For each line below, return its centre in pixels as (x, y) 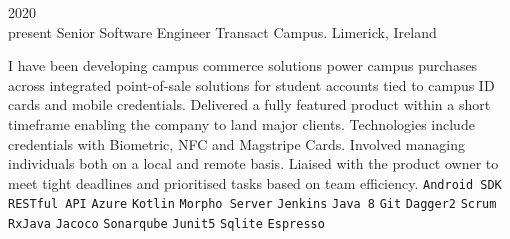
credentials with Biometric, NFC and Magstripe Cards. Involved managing (236, 143)
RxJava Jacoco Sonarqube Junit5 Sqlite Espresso (166, 224)
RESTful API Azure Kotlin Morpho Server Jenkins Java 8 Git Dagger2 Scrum (252, 204)
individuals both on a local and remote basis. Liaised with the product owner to (253, 163)
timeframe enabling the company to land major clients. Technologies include (241, 123)
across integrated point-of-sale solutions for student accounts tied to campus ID (251, 84)
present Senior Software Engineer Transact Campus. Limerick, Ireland (222, 31)
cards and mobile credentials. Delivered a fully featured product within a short (249, 104)
